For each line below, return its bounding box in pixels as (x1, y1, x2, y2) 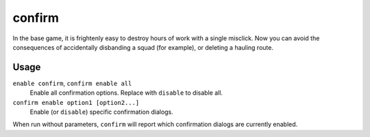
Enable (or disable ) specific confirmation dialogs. (29, 108, 174, 116)
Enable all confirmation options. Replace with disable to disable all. (29, 89, 223, 97)
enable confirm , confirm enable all (12, 79, 132, 87)
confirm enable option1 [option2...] (12, 99, 140, 106)
